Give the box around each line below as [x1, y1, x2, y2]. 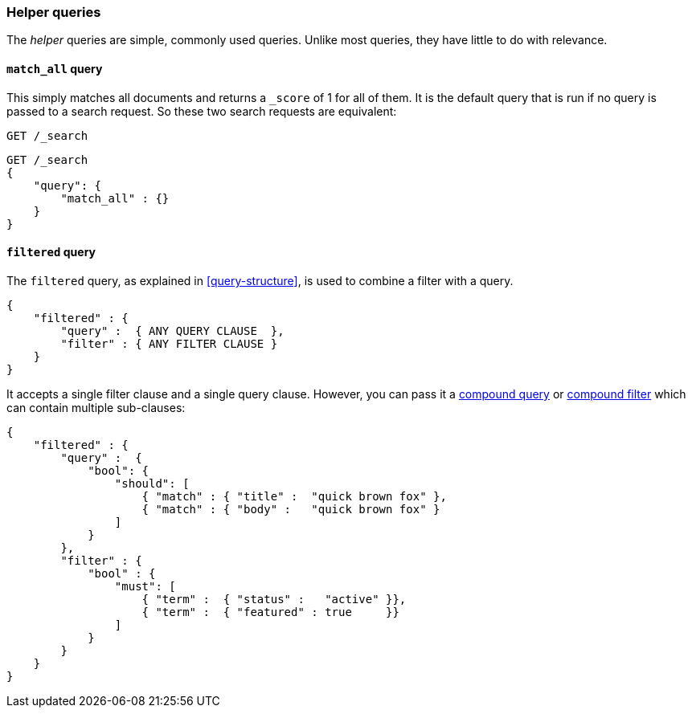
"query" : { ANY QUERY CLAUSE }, [60, 324, 285, 337]
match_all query [6, 61, 103, 75]
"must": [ [114, 579, 176, 593]
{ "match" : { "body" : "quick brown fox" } [141, 502, 440, 516]
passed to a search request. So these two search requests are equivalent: [6, 104, 397, 118]
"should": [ [114, 476, 190, 490]
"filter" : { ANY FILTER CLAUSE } [60, 337, 278, 350]
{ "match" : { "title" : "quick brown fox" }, [141, 489, 447, 503]
